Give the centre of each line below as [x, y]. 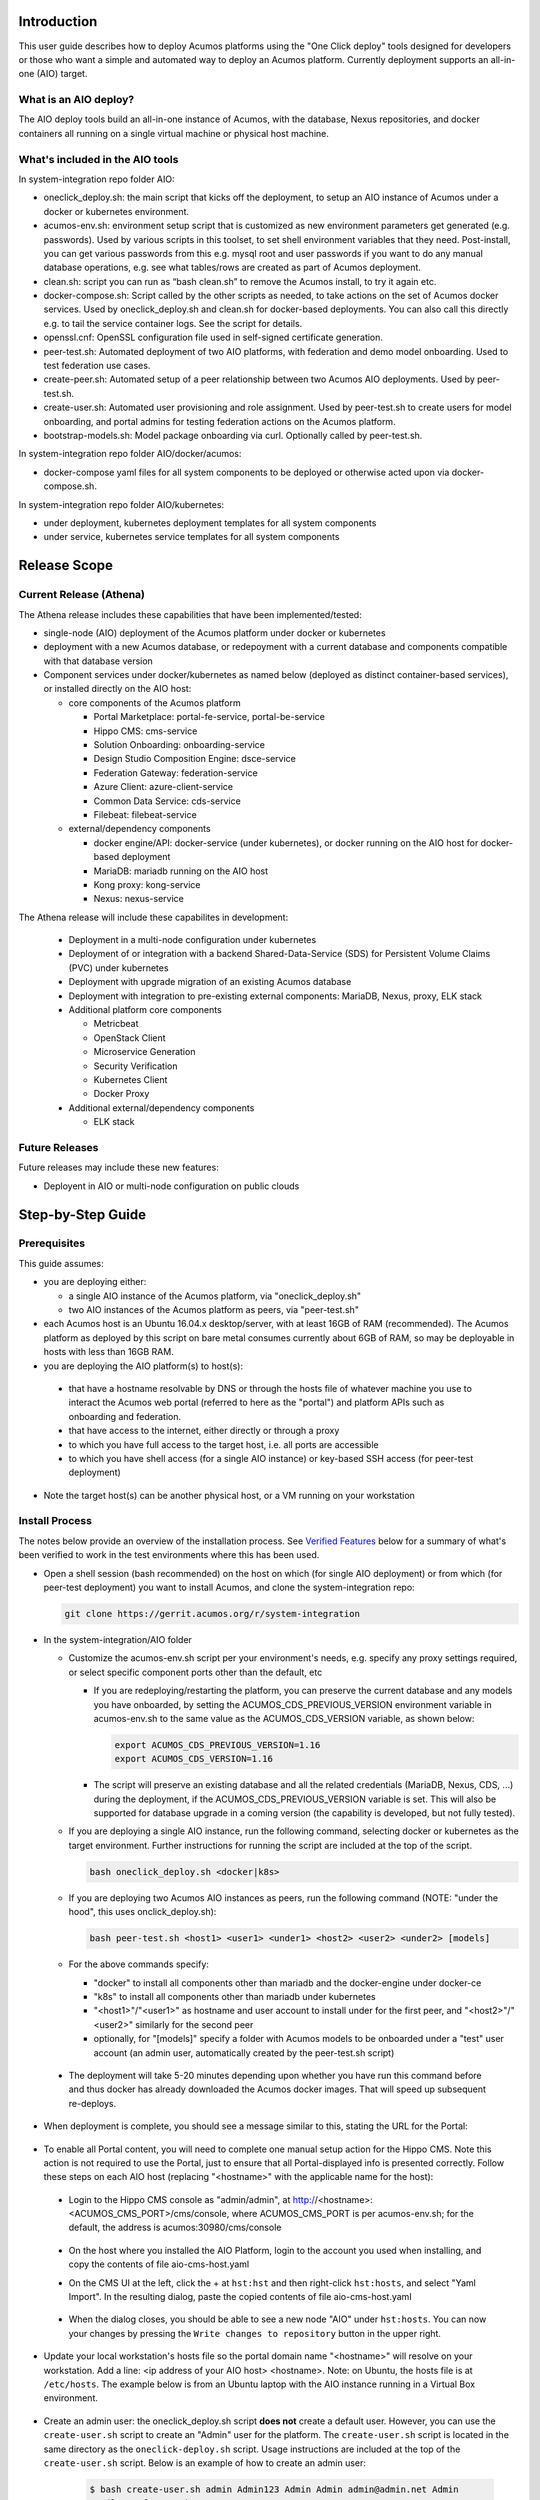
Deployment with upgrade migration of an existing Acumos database [210, 982]
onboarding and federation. [125, 1416]
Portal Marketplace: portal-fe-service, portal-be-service [209, 717]
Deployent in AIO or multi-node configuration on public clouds [171, 1186]
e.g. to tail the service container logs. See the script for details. [173, 323]
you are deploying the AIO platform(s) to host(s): [143, 1366]
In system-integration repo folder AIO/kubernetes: [121, 504]
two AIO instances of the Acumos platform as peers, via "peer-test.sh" [214, 1310]
